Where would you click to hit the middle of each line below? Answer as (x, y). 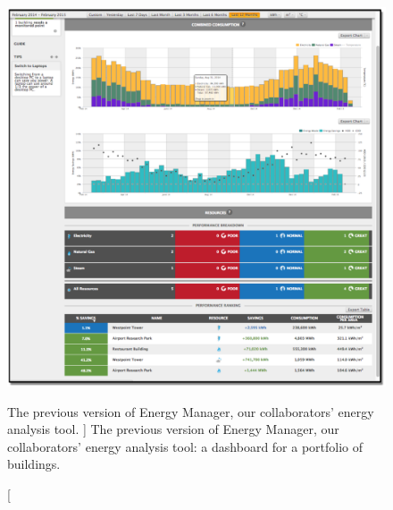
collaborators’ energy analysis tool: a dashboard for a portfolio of (185, 446)
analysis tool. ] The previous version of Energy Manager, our (173, 429)
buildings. (34, 464)
